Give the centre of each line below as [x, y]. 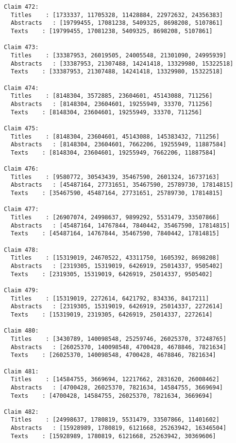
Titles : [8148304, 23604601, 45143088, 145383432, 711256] [115, 136]
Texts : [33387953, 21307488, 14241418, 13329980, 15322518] [117, 72]
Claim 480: [21, 331]
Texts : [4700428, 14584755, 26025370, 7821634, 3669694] [112, 396]
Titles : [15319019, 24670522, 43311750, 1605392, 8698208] [115, 258]
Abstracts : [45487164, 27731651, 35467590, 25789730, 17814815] [122, 185]
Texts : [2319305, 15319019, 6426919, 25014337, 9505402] [112, 274]
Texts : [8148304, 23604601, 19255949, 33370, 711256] [107, 112]
